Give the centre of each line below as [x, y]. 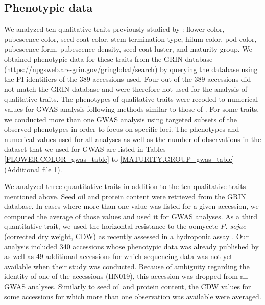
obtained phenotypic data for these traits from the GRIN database [109, 58]
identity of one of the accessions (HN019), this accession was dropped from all [126, 276]
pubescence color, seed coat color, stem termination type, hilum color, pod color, [130, 39]
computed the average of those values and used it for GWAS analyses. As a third [131, 216]
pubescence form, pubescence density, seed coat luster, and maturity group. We [128, 49]
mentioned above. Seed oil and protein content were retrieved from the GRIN [125, 196]
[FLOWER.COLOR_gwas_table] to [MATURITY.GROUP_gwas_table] [119, 159]
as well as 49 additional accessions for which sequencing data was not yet [118, 256]
